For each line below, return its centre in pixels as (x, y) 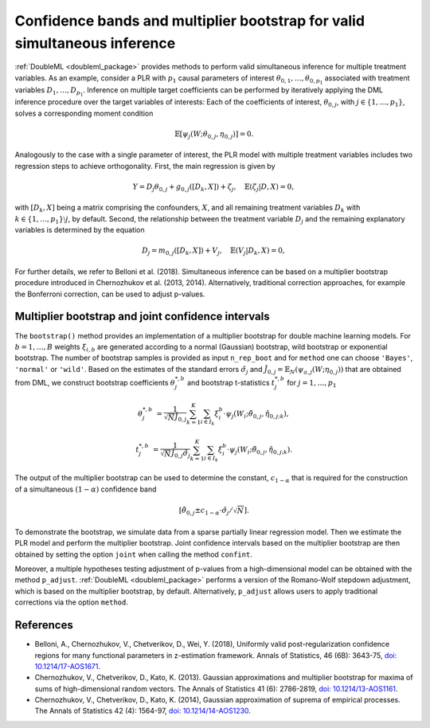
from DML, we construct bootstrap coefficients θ (95, 382)
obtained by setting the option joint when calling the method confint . (133, 554)
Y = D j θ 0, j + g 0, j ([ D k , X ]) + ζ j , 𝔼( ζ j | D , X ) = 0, (213, 187)
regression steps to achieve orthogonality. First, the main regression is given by (145, 166)
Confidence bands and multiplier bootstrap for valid (190, 21)
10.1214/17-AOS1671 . (68, 666)
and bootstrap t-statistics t (231, 382)
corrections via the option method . (72, 602)
